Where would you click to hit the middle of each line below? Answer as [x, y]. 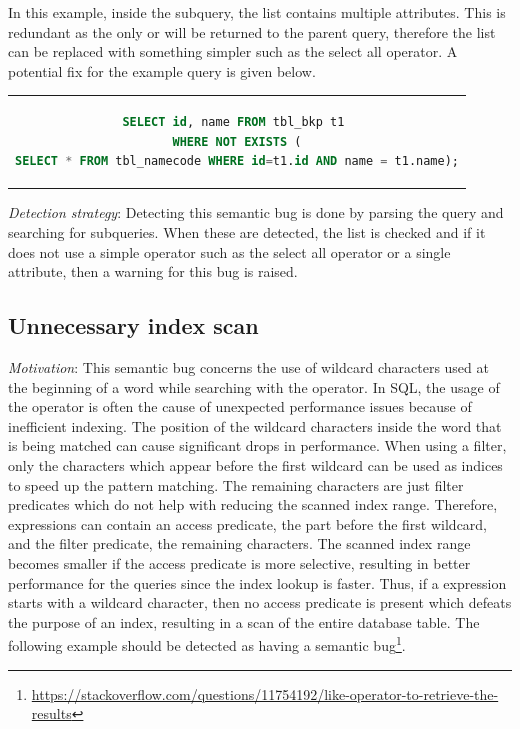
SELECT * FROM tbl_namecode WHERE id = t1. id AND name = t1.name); [237, 161]
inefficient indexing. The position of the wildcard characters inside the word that [255, 425]
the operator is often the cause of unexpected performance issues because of [240, 406]
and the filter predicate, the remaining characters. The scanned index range [239, 543]
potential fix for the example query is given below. [162, 70]
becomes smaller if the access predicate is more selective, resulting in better [239, 562]
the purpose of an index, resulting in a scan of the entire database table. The [244, 621]
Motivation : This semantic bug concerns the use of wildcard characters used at [248, 366]
